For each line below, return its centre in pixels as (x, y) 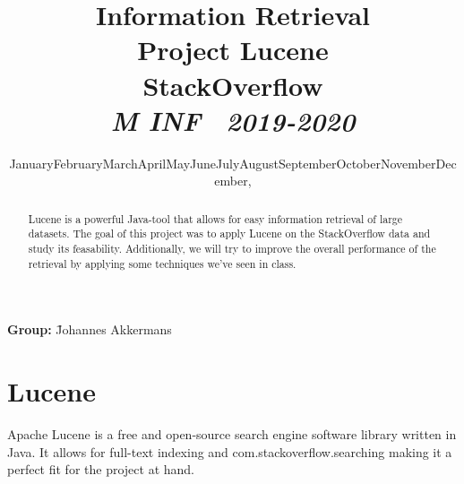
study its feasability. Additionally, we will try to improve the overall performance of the (232, 248)
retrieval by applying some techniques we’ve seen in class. (162, 263)
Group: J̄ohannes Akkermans (90, 329)
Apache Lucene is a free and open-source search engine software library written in (232, 434)
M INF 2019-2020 (233, 120)
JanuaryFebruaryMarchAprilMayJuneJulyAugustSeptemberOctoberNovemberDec (233, 163)
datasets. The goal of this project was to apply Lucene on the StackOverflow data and (229, 233)
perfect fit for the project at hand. (101, 469)
